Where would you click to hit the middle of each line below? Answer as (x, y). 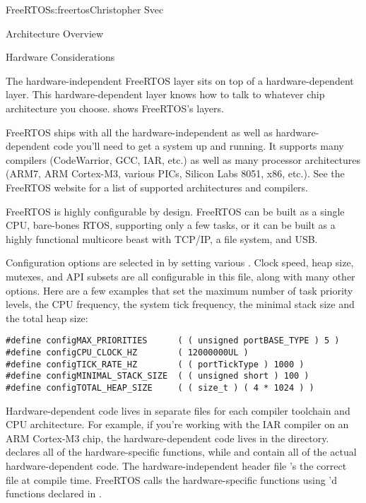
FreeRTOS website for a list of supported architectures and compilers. (157, 187)
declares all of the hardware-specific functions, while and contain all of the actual (181, 452)
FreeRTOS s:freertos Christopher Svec (85, 9)
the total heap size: (47, 318)
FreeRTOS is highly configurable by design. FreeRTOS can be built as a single (175, 211)
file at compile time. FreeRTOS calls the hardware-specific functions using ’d (172, 479)
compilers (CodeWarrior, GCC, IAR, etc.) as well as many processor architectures (183, 159)
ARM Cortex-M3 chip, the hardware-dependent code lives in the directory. (167, 438)
